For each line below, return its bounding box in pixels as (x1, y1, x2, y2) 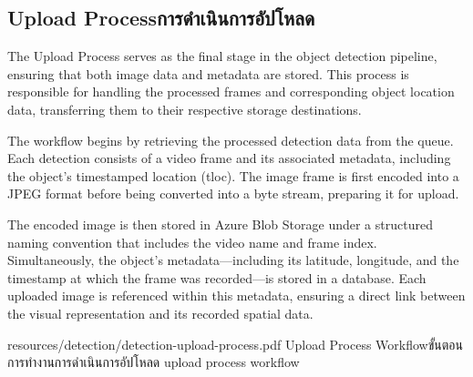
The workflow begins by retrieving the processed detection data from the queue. (7, 130, 454, 149)
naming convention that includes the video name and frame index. (7, 232, 377, 251)
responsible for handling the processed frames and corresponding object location (7, 82, 455, 101)
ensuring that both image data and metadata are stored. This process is (7, 64, 409, 83)
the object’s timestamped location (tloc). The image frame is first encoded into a (7, 166, 459, 185)
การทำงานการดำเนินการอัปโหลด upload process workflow (7, 352, 300, 372)
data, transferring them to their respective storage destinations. (7, 99, 362, 118)
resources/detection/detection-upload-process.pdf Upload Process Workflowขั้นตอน (7, 334, 464, 353)
